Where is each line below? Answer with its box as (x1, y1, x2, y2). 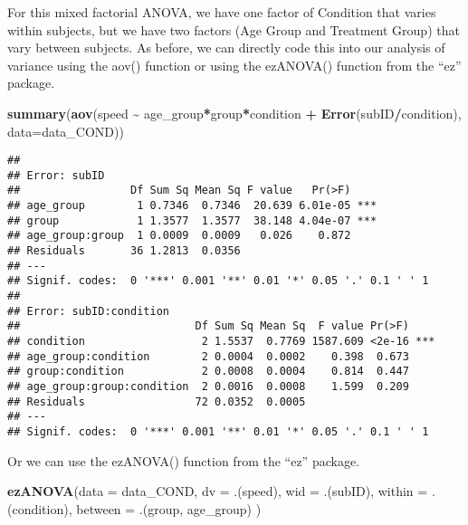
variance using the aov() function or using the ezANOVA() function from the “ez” (7, 55, 462, 74)
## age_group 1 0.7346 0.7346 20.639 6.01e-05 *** (7, 199, 377, 213)
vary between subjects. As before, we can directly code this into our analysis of (7, 38, 445, 57)
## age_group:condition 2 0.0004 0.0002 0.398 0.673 (7, 349, 409, 363)
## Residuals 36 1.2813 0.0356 (7, 244, 241, 258)
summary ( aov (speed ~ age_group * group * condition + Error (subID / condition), (7, 103, 462, 122)
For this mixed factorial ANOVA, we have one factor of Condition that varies (7, 3, 436, 21)
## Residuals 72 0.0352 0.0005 (7, 395, 306, 408)
